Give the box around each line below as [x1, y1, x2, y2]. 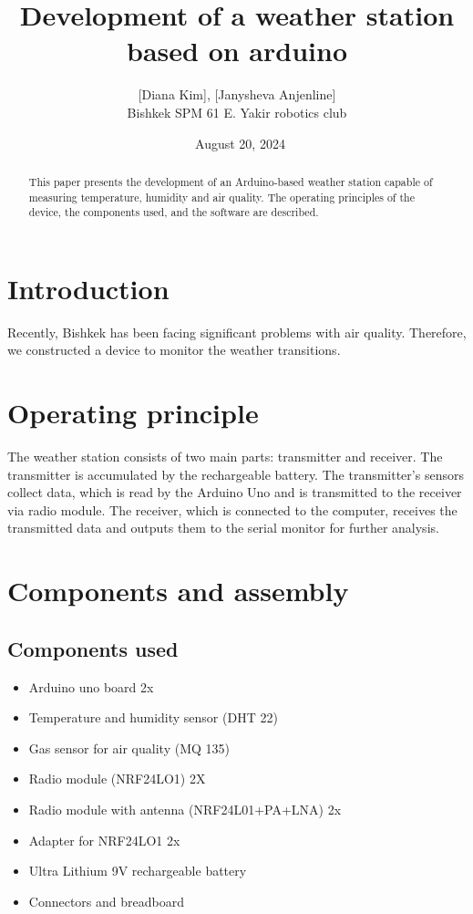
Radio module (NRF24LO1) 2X [28, 769, 206, 788]
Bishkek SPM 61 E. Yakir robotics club [127, 102, 347, 121]
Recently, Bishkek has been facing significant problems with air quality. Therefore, [7, 322, 467, 341]
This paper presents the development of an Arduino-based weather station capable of [28, 173, 433, 189]
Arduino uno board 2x [28, 677, 154, 696]
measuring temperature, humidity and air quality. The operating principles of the [28, 189, 415, 204]
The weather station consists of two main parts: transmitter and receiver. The [7, 447, 443, 466]
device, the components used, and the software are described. [28, 204, 319, 220]
